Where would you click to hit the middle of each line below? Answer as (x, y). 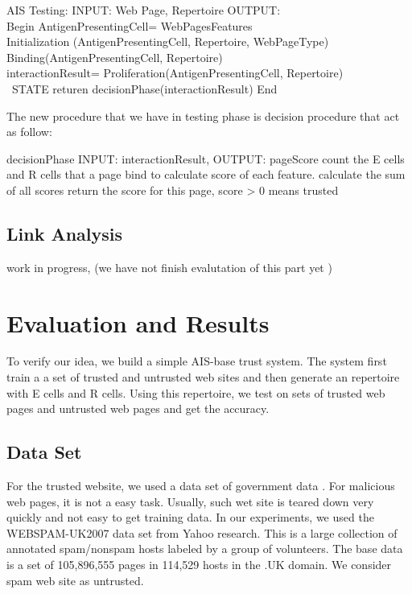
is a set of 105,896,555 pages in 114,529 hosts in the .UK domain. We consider (199, 564)
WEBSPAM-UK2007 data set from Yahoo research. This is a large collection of (202, 532)
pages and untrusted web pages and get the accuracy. (138, 408)
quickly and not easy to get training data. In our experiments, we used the (190, 517)
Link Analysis (65, 233)
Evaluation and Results (138, 322)
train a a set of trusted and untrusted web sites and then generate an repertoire (203, 377)
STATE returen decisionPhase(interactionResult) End (144, 88)
